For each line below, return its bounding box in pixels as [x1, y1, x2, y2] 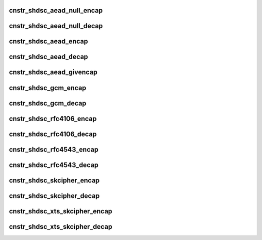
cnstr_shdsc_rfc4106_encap [9, 114, 97, 123]
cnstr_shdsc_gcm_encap [9, 84, 86, 92]
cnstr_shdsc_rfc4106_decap [9, 130, 97, 138]
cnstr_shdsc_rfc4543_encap [9, 145, 99, 153]
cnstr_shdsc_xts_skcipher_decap [9, 223, 113, 231]
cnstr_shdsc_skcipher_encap [9, 176, 100, 184]
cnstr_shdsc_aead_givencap [9, 68, 98, 76]
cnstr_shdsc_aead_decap [9, 53, 88, 61]
